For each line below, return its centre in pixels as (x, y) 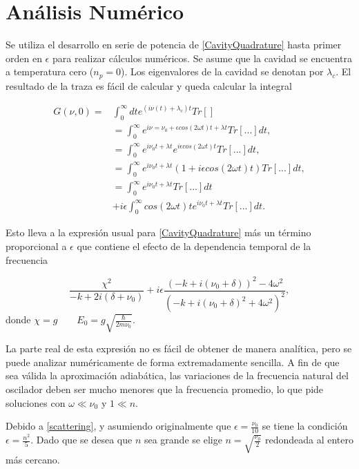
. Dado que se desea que (81, 440)
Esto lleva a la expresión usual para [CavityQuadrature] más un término (158, 232)
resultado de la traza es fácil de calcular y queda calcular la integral (149, 85)
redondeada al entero (309, 440)
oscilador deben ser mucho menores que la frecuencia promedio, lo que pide (165, 389)
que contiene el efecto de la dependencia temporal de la (194, 246)
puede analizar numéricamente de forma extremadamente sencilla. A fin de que (173, 362)
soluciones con (36, 402)
